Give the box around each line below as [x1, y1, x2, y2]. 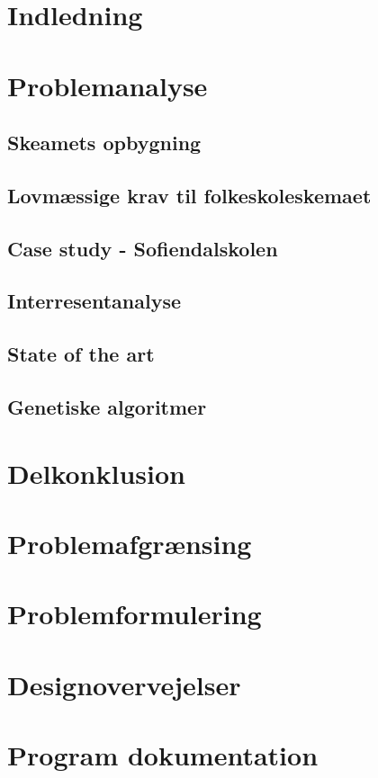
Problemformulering [7, 595, 262, 632]
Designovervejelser [7, 666, 241, 702]
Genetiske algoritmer [7, 393, 207, 421]
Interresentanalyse [7, 287, 182, 315]
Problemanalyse [7, 67, 208, 103]
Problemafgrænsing [7, 525, 252, 561]
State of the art [7, 340, 155, 368]
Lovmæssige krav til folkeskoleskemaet [7, 181, 372, 209]
